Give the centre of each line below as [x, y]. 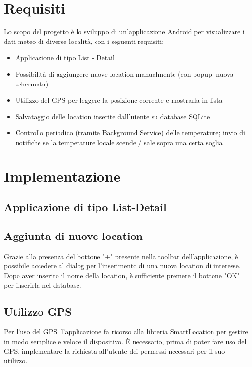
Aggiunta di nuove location [73, 236]
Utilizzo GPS [38, 311]
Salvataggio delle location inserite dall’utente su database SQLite [113, 116]
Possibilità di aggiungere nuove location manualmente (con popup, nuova [124, 74]
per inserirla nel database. [43, 285]
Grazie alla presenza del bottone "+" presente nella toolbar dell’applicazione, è [121, 256]
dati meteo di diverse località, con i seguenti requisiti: [84, 41]
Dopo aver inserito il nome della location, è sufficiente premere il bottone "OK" [122, 275]
